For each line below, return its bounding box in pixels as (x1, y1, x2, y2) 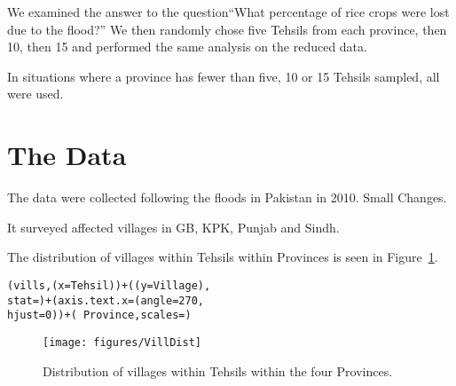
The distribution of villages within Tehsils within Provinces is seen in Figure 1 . (7, 248, 438, 266)
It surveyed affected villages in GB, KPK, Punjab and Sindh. (7, 217, 340, 236)
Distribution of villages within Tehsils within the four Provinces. (43, 361, 393, 380)
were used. (7, 84, 64, 103)
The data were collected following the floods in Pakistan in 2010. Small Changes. (7, 188, 447, 207)
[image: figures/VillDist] (43, 335, 201, 349)
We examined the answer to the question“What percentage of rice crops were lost (7, 3, 450, 20)
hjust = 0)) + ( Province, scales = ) (7, 309, 192, 322)
